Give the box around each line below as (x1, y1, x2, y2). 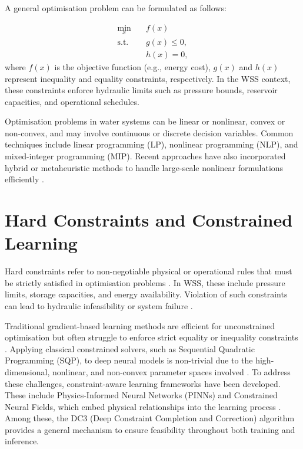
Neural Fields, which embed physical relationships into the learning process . (5, 400, 281, 412)
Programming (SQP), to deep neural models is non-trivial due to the (5, 354, 253, 366)
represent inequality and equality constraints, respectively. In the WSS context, (5, 72, 291, 84)
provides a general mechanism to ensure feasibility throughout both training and (5, 423, 295, 435)
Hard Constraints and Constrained (5, 208, 293, 232)
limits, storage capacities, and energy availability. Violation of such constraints (5, 288, 288, 300)
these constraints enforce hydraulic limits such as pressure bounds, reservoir (5, 84, 278, 96)
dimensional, (5, 365, 50, 378)
